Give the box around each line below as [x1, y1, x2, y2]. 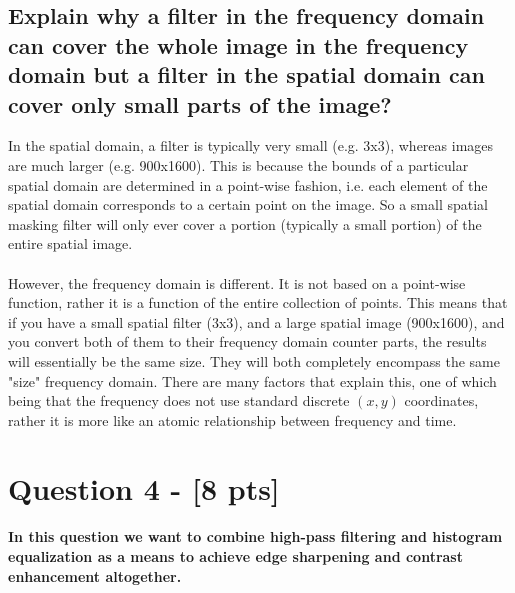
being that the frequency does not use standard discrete [8, 390, 350, 411]
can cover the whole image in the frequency [8, 29, 469, 60]
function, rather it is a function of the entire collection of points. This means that [8, 292, 508, 313]
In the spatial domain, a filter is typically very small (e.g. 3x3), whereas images [8, 135, 494, 156]
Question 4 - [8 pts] [8, 468, 280, 509]
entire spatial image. [8, 233, 133, 254]
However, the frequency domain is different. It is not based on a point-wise [8, 272, 466, 293]
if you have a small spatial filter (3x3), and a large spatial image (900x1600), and [8, 311, 505, 332]
